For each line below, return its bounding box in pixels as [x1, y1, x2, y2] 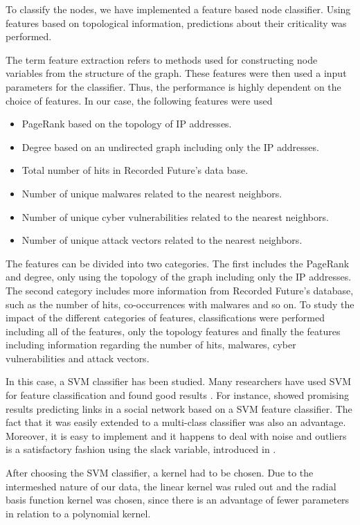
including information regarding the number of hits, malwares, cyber [6, 337, 296, 352]
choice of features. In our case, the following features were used [6, 93, 273, 107]
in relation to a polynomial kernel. [6, 506, 151, 520]
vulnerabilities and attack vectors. [6, 350, 150, 365]
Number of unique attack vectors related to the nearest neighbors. [21, 233, 303, 247]
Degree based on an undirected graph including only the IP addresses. [21, 139, 319, 154]
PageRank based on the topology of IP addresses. [21, 116, 232, 131]
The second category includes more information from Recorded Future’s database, [6, 283, 354, 297]
